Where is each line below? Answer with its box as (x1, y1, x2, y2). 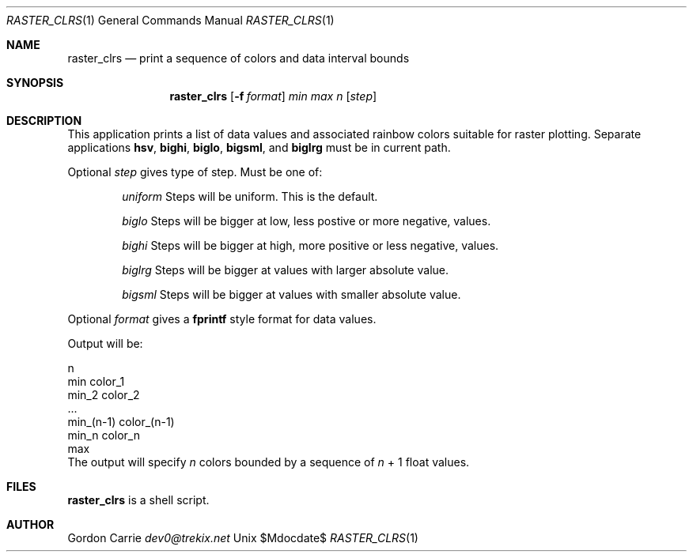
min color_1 (67, 375, 125, 388)
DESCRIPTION (6, 114, 82, 127)
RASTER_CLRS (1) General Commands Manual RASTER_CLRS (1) (6, 13, 335, 27)
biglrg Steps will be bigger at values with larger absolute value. (122, 263, 449, 277)
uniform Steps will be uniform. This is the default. (122, 190, 378, 203)
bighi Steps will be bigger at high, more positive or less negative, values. (122, 239, 499, 252)
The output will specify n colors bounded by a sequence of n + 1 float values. (67, 455, 470, 469)
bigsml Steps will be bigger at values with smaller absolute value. (122, 288, 461, 301)
